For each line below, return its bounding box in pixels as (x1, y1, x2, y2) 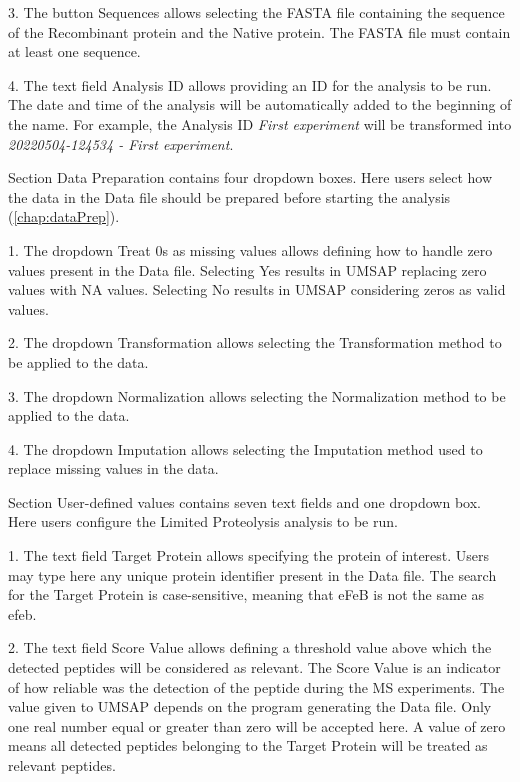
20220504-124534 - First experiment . (8, 133, 234, 154)
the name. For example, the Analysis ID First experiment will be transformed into (8, 113, 512, 134)
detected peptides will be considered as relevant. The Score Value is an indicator (8, 657, 501, 678)
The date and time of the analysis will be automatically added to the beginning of (8, 94, 512, 115)
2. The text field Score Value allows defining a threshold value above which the (8, 637, 492, 658)
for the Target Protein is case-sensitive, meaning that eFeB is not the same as (8, 584, 484, 605)
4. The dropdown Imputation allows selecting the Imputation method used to (8, 438, 483, 459)
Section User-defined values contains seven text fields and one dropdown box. (8, 491, 481, 512)
